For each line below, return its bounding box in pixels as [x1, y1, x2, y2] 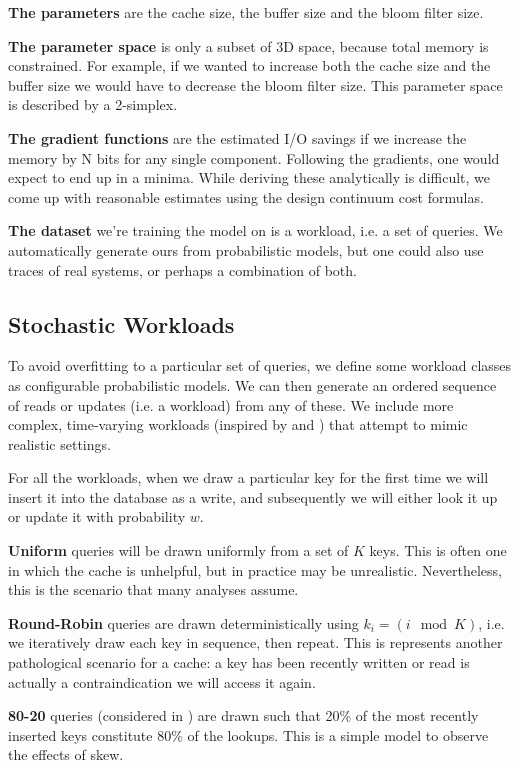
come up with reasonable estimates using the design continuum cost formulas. [8, 186, 484, 207]
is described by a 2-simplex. [8, 94, 178, 115]
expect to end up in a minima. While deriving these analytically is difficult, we [8, 167, 491, 188]
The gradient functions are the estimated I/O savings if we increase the [8, 127, 467, 148]
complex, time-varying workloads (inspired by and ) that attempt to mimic [8, 414, 468, 435]
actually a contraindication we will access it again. [8, 671, 316, 692]
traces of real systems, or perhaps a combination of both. [8, 259, 357, 280]
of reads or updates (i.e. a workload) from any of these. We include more [8, 394, 454, 415]
